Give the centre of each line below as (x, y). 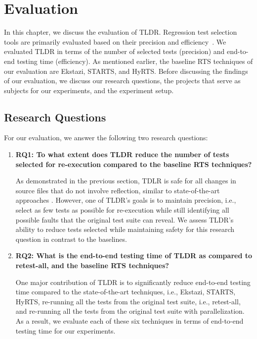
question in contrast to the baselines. (71, 239)
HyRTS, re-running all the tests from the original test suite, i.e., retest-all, (128, 301)
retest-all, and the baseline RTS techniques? (92, 265)
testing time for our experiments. (65, 330)
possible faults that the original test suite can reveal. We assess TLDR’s (125, 219)
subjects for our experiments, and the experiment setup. (89, 90)
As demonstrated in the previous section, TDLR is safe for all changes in (126, 181)
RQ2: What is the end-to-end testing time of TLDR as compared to (134, 255)
